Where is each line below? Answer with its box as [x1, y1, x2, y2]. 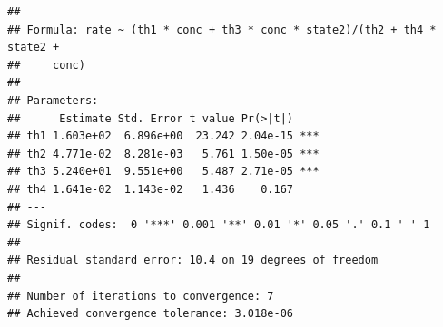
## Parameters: [7, 93, 99, 107]
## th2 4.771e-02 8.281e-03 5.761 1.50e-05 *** [7, 147, 320, 160]
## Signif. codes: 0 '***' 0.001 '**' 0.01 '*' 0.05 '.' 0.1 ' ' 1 [7, 218, 430, 232]
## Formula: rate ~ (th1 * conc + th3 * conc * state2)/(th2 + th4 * [7, 23, 437, 36]
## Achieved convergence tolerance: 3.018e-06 [7, 307, 293, 321]
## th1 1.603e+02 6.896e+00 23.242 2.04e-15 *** [7, 130, 320, 143]
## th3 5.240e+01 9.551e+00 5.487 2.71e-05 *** [7, 165, 320, 178]
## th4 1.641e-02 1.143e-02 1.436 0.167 [7, 182, 293, 196]
